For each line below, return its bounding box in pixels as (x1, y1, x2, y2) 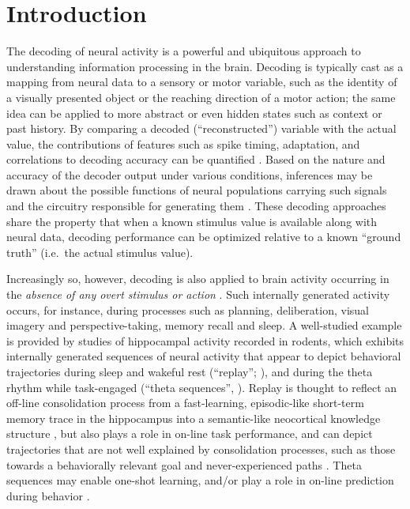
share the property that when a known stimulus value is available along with (6, 213, 378, 229)
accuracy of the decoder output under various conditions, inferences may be (6, 166, 373, 183)
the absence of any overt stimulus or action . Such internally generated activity (6, 286, 390, 303)
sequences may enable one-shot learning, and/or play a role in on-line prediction (6, 472, 394, 488)
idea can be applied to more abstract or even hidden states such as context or (6, 104, 382, 121)
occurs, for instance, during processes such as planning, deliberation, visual (6, 301, 369, 318)
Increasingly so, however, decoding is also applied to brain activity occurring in (6, 270, 389, 287)
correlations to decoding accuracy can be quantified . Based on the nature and (6, 151, 386, 168)
